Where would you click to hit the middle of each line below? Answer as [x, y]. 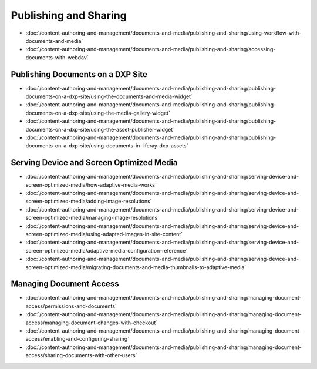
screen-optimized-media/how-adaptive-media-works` [91, 184]
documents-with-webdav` [57, 57]
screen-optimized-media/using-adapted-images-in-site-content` [104, 234]
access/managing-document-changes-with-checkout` [92, 323]
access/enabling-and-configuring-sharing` [77, 339]
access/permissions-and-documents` [71, 306]
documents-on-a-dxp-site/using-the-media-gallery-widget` [98, 113]
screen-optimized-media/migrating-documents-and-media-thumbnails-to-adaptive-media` [136, 267]
